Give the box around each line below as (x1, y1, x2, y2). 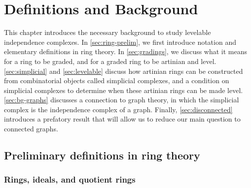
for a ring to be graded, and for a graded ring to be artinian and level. (4, 56, 216, 66)
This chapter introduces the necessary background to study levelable (4, 27, 211, 37)
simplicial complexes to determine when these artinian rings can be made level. (4, 85, 243, 95)
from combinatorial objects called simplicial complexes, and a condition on (4, 75, 229, 86)
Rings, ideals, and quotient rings (4, 173, 136, 186)
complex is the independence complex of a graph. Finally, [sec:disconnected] (4, 104, 233, 114)
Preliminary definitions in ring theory (4, 148, 200, 163)
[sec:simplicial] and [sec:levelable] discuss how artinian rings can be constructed (4, 65, 243, 76)
